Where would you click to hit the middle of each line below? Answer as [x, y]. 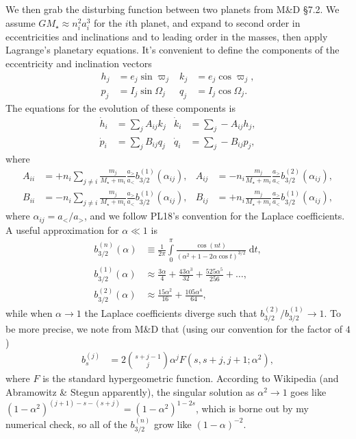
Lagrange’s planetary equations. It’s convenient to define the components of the [173, 50]
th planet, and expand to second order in [214, 22]
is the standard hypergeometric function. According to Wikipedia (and [191, 378]
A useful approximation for [62, 229]
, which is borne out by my [252, 408]
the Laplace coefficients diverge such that [171, 312]
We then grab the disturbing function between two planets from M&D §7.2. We [173, 9]
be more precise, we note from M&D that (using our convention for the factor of [174, 329]
